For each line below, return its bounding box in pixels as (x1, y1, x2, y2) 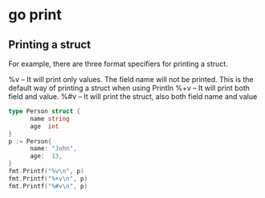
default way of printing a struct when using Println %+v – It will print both (8, 83, 251, 93)
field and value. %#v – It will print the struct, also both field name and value (8, 92, 258, 101)
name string (29, 114, 70, 122)
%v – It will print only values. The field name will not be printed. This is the (8, 75, 255, 84)
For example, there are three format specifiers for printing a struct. (8, 59, 229, 68)
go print (8, 6, 62, 24)
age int (29, 122, 59, 130)
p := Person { (8, 137, 52, 146)
